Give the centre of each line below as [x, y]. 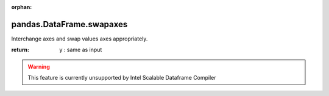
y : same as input [81, 50]
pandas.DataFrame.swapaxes [69, 24]
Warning [39, 66]
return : [20, 50]
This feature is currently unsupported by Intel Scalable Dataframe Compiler [122, 78]
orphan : [22, 7]
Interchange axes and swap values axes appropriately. [80, 39]
